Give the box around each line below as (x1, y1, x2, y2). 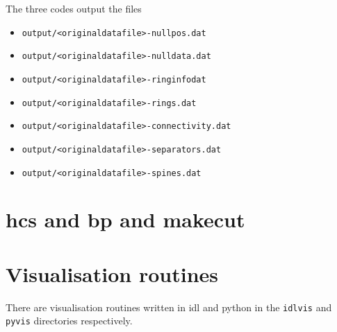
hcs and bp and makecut (6, 205, 245, 234)
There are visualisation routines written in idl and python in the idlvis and (6, 299, 332, 314)
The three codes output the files (6, 1, 142, 15)
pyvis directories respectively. (6, 313, 133, 328)
